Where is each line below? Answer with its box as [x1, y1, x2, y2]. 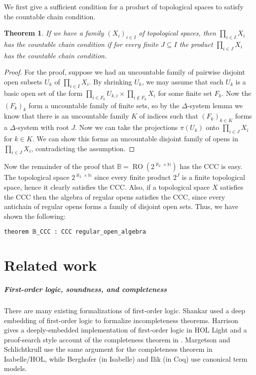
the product [179, 39, 213, 49]
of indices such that [139, 111, 198, 121]
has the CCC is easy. [180, 161, 243, 171]
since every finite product [94, 172, 171, 182]
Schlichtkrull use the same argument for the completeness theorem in [4, 344, 213, 354]
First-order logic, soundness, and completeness [4, 284, 167, 294]
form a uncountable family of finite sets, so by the [28, 100, 180, 110]
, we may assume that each [142, 76, 223, 86]
